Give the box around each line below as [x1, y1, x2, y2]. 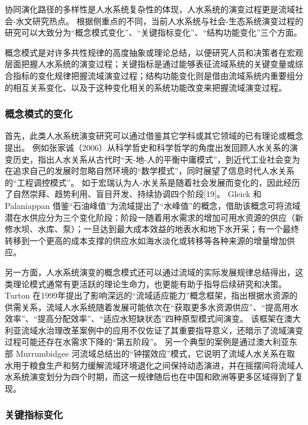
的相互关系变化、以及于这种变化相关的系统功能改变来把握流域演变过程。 [5, 81, 287, 93]
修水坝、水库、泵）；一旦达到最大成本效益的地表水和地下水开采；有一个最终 [5, 223, 299, 235]
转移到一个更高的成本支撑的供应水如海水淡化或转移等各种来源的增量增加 [5, 234, 287, 246]
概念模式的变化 [5, 106, 73, 121]
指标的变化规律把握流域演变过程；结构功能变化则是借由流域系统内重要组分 [12, 69, 303, 81]
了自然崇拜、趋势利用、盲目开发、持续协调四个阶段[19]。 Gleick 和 [5, 188, 262, 200]
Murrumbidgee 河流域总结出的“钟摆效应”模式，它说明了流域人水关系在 [15, 347, 287, 360]
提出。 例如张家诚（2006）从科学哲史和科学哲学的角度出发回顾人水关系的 [5, 141, 290, 153]
